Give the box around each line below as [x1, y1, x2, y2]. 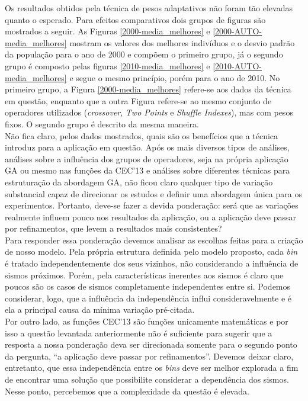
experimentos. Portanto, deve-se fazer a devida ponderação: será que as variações [5, 199, 299, 211]
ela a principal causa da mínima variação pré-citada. [5, 303, 195, 316]
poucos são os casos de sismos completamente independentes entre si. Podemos [5, 280, 291, 293]
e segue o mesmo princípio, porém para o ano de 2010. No [69, 71, 280, 84]
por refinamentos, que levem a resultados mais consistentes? [5, 222, 222, 235]
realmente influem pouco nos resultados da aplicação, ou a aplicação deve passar [5, 210, 297, 223]
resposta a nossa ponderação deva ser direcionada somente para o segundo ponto [5, 338, 297, 351]
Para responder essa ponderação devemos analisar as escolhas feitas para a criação [5, 233, 303, 246]
